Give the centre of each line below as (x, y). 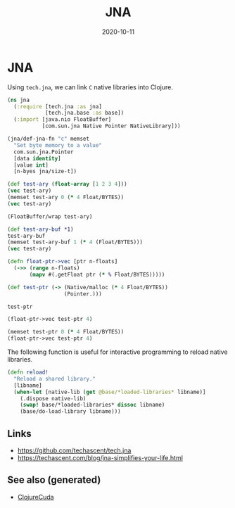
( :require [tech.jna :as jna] (58, 106)
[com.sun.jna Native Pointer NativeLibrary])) (111, 126)
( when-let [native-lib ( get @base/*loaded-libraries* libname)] (110, 392)
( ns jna (19, 100)
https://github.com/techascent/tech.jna (74, 450)
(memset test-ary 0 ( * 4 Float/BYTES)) (66, 198)
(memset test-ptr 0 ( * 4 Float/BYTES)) (66, 332)
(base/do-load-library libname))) (70, 412)
